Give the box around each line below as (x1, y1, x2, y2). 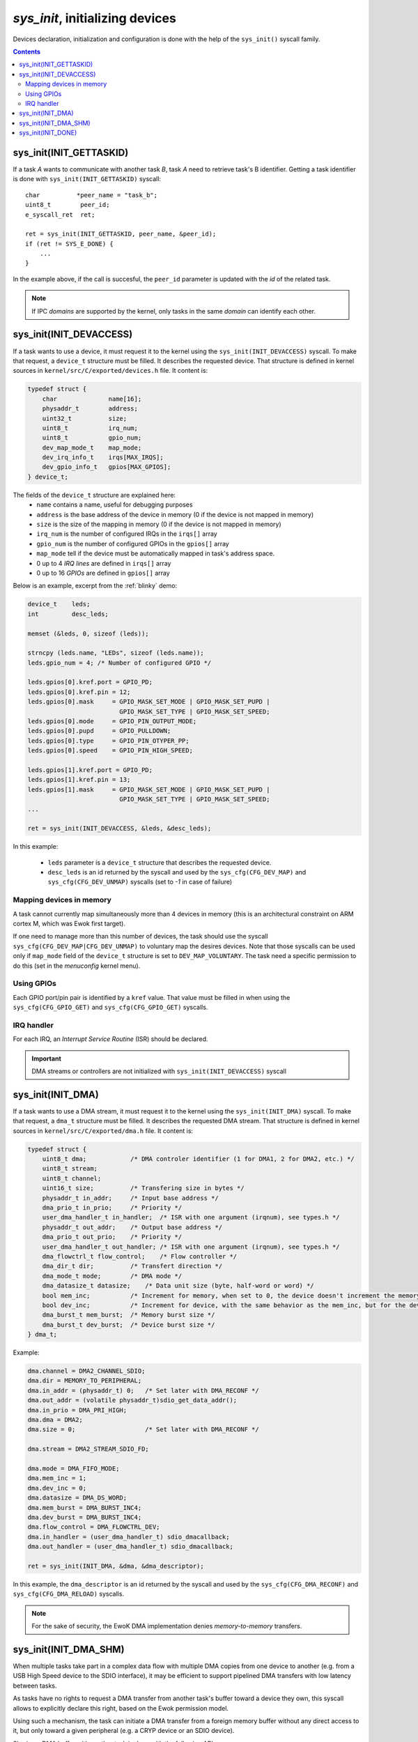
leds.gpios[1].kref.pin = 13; (27, 776, 131, 784)
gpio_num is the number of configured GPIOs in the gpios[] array (36, 539, 229, 548)
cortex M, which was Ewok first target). (13, 920, 125, 927)
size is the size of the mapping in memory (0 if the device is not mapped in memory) (36, 520, 281, 528)
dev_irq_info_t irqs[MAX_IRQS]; (42, 454, 164, 461)
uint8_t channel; (42, 1174, 102, 1182)
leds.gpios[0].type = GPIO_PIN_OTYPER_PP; (27, 737, 189, 745)
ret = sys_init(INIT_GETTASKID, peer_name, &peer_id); (25, 230, 217, 238)
